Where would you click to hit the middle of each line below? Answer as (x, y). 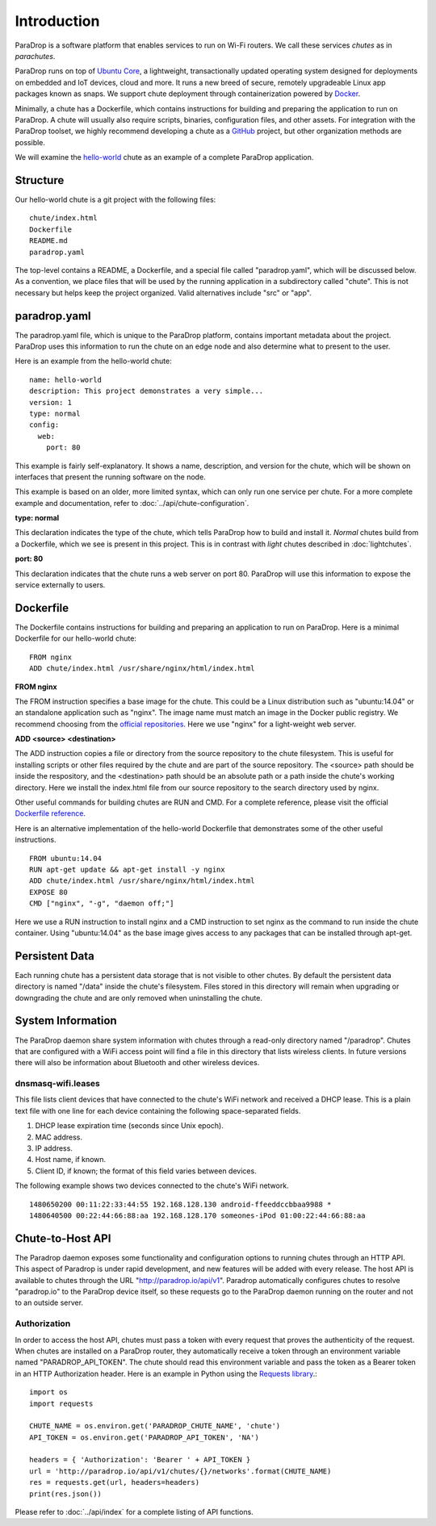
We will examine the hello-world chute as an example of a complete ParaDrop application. (164, 157)
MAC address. (59, 1137)
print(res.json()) (66, 1494)
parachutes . (35, 56)
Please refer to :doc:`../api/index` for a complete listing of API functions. (134, 1512)
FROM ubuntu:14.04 (66, 858)
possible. (30, 142)
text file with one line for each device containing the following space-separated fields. (158, 1110)
